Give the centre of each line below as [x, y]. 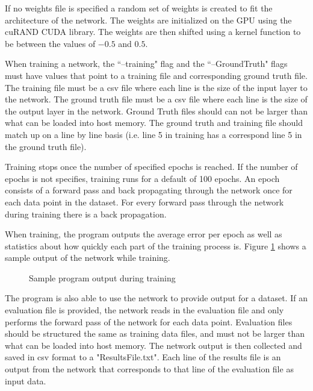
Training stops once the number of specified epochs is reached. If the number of [151, 167]
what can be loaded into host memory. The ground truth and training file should [154, 123]
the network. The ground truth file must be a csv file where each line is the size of [156, 99]
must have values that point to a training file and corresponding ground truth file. [156, 75]
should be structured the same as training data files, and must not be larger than [155, 333]
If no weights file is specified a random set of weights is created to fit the [139, 8]
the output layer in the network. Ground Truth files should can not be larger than [156, 111]
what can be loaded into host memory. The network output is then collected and [153, 345]
